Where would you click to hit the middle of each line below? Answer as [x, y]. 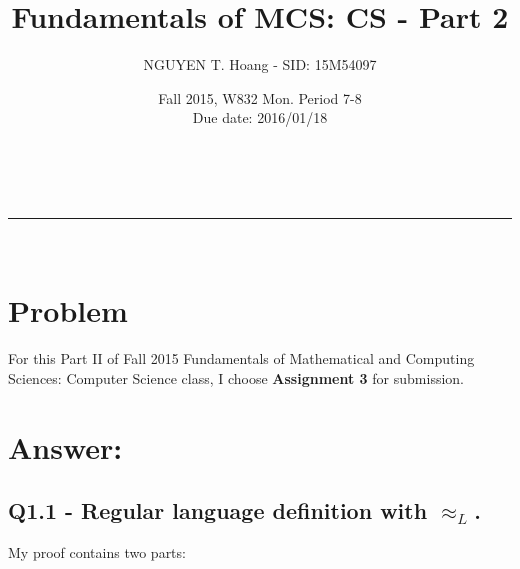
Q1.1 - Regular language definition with [218, 510]
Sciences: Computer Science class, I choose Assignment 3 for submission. [236, 377]
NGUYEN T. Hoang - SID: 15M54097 [260, 64]
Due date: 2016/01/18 [260, 117]
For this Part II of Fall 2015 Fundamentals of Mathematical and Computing [241, 358]
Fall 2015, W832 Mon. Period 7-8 [260, 97]
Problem [68, 310]
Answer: [65, 446]
